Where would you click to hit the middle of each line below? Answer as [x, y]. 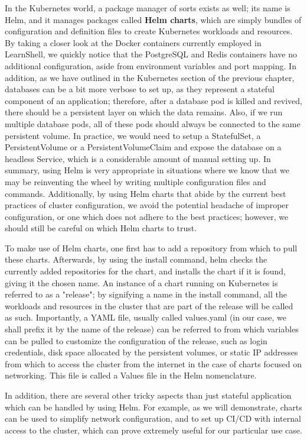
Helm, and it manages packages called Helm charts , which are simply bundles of [153, 19]
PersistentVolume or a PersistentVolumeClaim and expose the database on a [143, 147]
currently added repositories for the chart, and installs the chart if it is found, [145, 271]
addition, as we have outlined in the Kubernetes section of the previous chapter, [150, 77]
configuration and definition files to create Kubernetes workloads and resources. [149, 31]
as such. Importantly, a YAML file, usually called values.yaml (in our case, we [146, 317]
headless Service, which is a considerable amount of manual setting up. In [138, 158]
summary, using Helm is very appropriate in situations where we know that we [147, 170]
